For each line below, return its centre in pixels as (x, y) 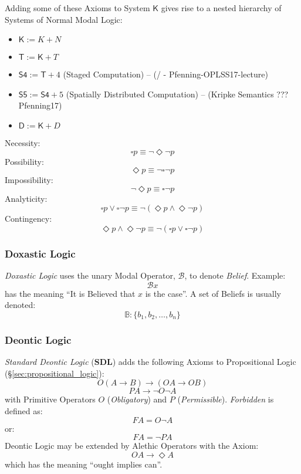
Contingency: (28, 219)
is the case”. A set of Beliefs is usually (213, 293)
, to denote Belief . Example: (235, 275)
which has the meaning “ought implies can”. (84, 464)
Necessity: (23, 142)
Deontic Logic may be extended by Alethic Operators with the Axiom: (132, 446)
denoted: (20, 305)
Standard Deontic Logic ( (50, 362)
